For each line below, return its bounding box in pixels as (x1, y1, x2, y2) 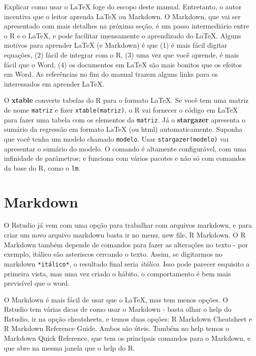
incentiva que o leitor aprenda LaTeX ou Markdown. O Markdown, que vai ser (4, 11, 241, 21)
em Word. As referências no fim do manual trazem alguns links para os (4, 69, 218, 79)
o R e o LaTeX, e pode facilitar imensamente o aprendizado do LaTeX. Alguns (4, 30, 241, 40)
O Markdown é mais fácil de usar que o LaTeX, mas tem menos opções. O (4, 294, 228, 304)
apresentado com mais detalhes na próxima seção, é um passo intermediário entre (4, 21, 249, 31)
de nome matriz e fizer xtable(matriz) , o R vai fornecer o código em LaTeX (4, 104, 238, 115)
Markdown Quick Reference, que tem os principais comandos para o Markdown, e (4, 333, 251, 343)
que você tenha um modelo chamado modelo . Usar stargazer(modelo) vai (4, 133, 229, 144)
